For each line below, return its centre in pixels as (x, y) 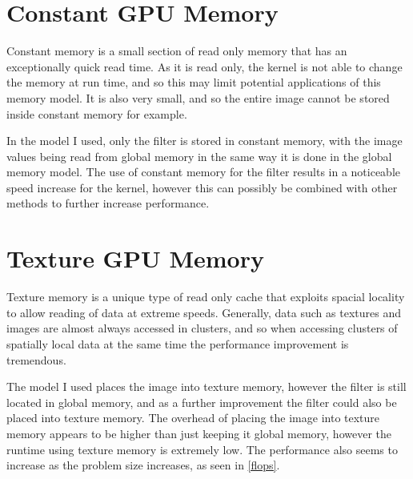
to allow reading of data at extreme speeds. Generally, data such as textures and (204, 312)
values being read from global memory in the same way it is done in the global (199, 156)
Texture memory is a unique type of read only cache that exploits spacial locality (206, 297)
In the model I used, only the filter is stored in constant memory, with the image (204, 141)
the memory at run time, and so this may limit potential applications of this (194, 82)
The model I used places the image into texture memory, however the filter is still (206, 386)
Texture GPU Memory (135, 258)
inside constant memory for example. (97, 113)
